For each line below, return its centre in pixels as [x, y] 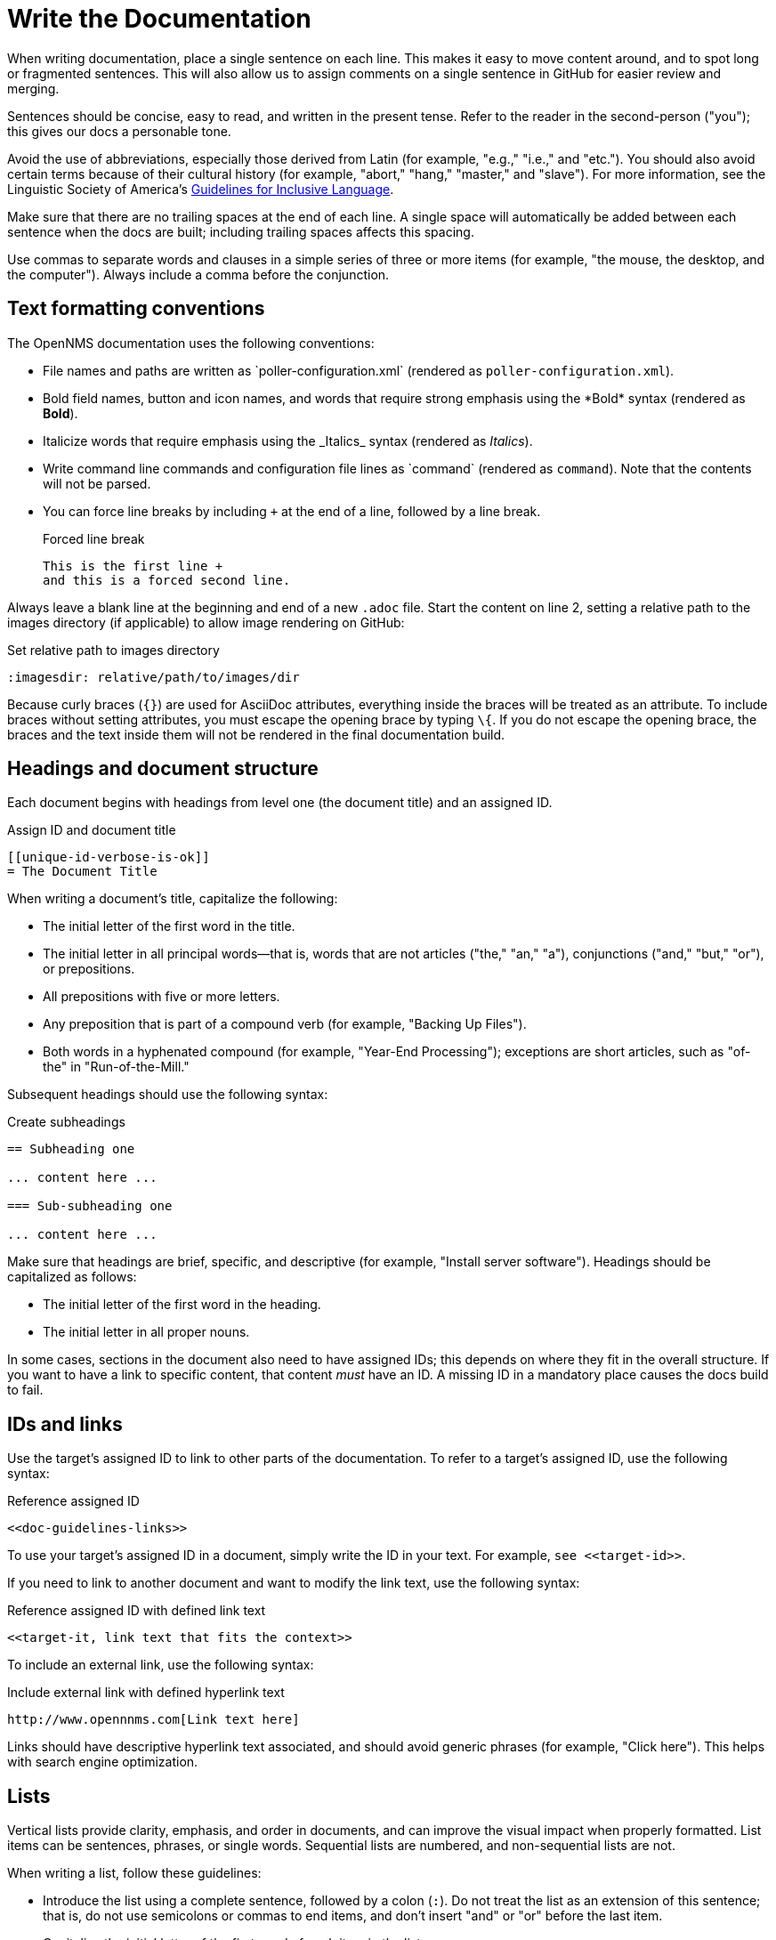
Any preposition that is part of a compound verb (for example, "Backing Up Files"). [285, 1024]
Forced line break [94, 538]
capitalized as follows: [72, 1277]
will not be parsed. [97, 483]
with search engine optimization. [103, 1762]
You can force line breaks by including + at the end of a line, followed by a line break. [292, 511]
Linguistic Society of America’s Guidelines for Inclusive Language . [201, 189]
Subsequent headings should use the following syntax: [168, 1095]
